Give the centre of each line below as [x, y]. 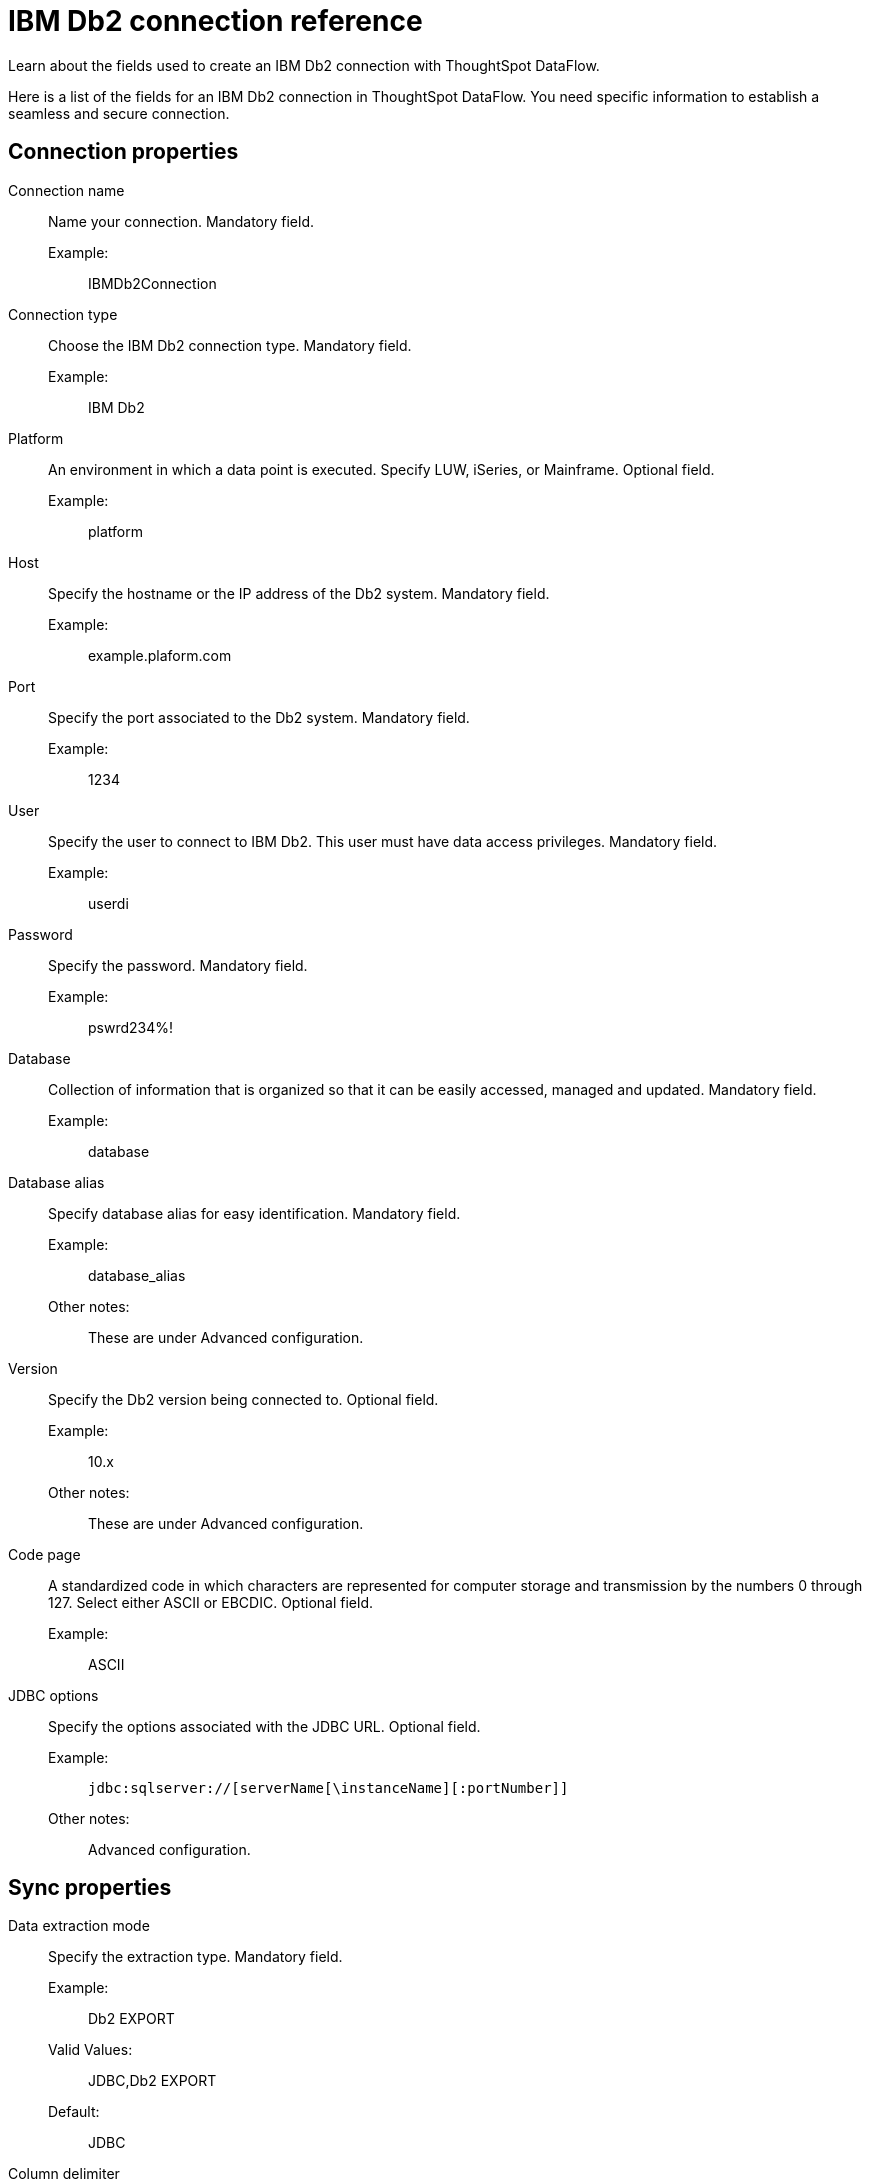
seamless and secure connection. [119, 113]
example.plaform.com [160, 655]
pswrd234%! [131, 1027]
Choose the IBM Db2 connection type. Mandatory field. [230, 345]
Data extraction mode [79, 1926]
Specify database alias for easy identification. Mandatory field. [254, 1213]
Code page [44, 1554]
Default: [74, 2112]
